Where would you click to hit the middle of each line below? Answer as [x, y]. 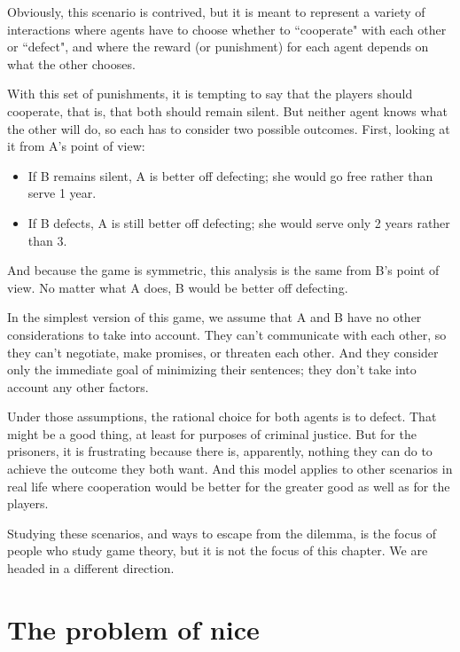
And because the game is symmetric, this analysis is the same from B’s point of [223, 270]
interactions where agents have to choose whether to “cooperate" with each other [227, 29]
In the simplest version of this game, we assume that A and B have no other [214, 317]
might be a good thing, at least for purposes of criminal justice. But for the [212, 433]
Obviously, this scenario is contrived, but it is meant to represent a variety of [216, 12]
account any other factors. [78, 386]
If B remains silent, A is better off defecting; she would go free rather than [230, 175]
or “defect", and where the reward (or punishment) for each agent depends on [218, 47]
